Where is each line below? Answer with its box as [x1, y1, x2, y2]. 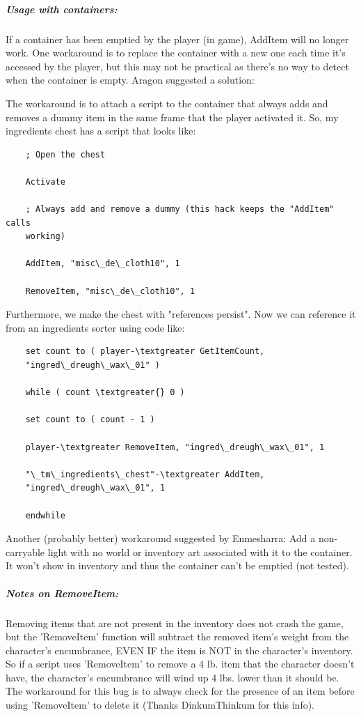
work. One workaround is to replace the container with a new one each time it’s [6, 45, 346, 60]
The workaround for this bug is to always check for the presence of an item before [6, 684, 355, 698]
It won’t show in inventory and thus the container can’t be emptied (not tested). [6, 558, 349, 573]
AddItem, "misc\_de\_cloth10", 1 [25, 259, 180, 269]
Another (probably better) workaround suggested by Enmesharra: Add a [6, 531, 316, 546]
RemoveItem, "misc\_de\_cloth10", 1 [25, 286, 195, 296]
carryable [6, 544, 45, 559]
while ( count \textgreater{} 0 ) [25, 387, 185, 398]
